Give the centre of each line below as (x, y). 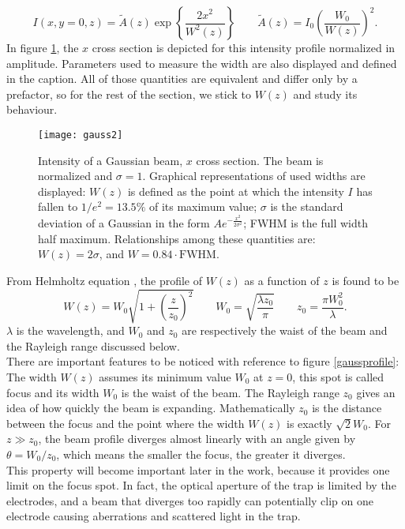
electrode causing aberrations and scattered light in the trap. (154, 516)
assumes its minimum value (165, 376)
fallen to (58, 206)
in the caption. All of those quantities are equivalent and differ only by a (182, 79)
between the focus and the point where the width (126, 423)
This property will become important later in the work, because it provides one (198, 469)
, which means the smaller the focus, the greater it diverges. (201, 454)
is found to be (366, 281)
